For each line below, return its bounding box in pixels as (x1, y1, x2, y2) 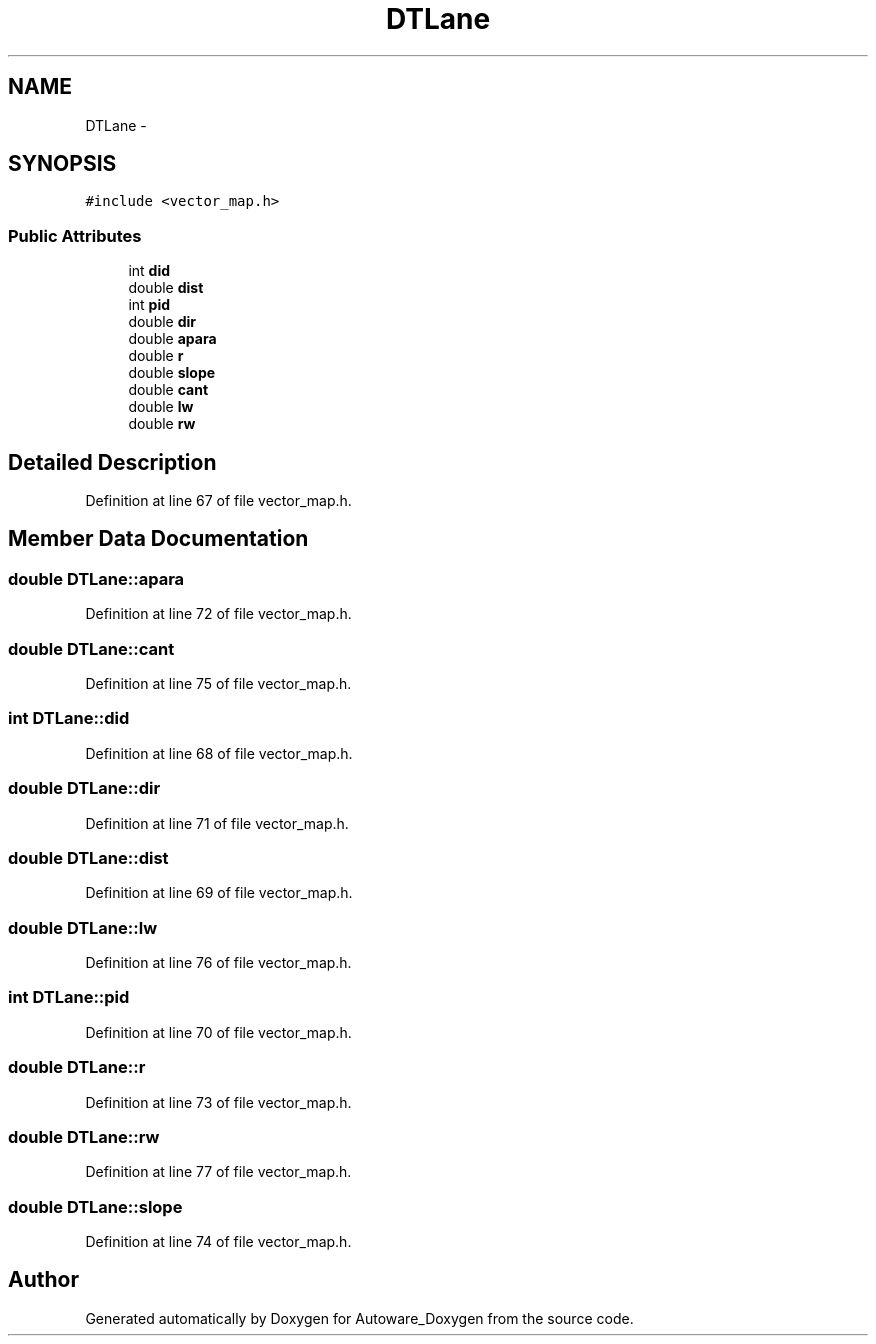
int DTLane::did (8, 708, 130, 729)
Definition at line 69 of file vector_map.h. (85, 884, 353, 902)
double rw (128, 415, 196, 433)
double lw (128, 398, 194, 416)
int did (128, 262, 171, 280)
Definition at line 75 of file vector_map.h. (85, 675, 352, 692)
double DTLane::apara (8, 568, 185, 589)
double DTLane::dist (8, 847, 169, 868)
